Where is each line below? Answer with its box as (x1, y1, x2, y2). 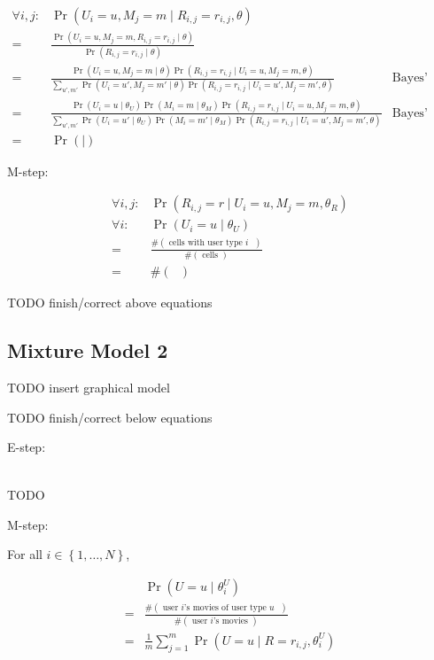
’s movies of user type (183, 603, 267, 613)
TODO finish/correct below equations (7, 408, 213, 426)
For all (7, 545, 43, 563)
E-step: (7, 438, 46, 456)
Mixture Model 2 (7, 337, 168, 364)
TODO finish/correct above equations (7, 293, 213, 312)
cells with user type (168, 238, 243, 248)
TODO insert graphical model (7, 377, 170, 396)
